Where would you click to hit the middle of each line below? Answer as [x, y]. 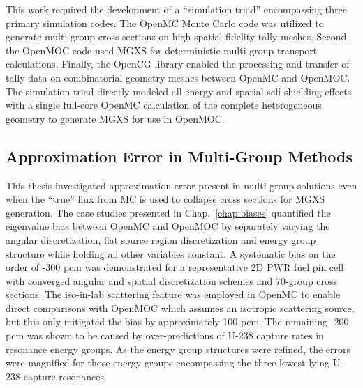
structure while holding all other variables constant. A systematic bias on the [171, 253]
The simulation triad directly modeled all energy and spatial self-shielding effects [179, 91]
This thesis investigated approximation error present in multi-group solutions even [181, 185]
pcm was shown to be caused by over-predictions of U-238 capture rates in [165, 335]
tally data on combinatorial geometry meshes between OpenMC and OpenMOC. [178, 77]
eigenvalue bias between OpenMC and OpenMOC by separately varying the [168, 226]
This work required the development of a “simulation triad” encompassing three [176, 9]
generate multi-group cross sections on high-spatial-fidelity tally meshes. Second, [178, 37]
